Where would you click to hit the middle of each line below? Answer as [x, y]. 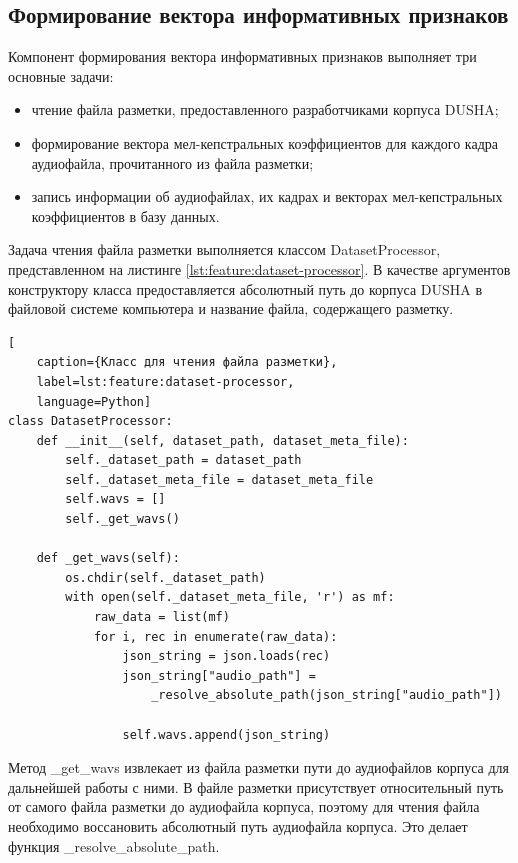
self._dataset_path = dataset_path [183, 460]
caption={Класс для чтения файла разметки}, [187, 362]
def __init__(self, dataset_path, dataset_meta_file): [222, 440]
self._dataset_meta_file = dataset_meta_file [219, 479]
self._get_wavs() [122, 519]
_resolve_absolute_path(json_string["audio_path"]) [326, 695]
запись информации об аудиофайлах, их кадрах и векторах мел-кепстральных [267, 196]
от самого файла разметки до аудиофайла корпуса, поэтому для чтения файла [244, 806]
